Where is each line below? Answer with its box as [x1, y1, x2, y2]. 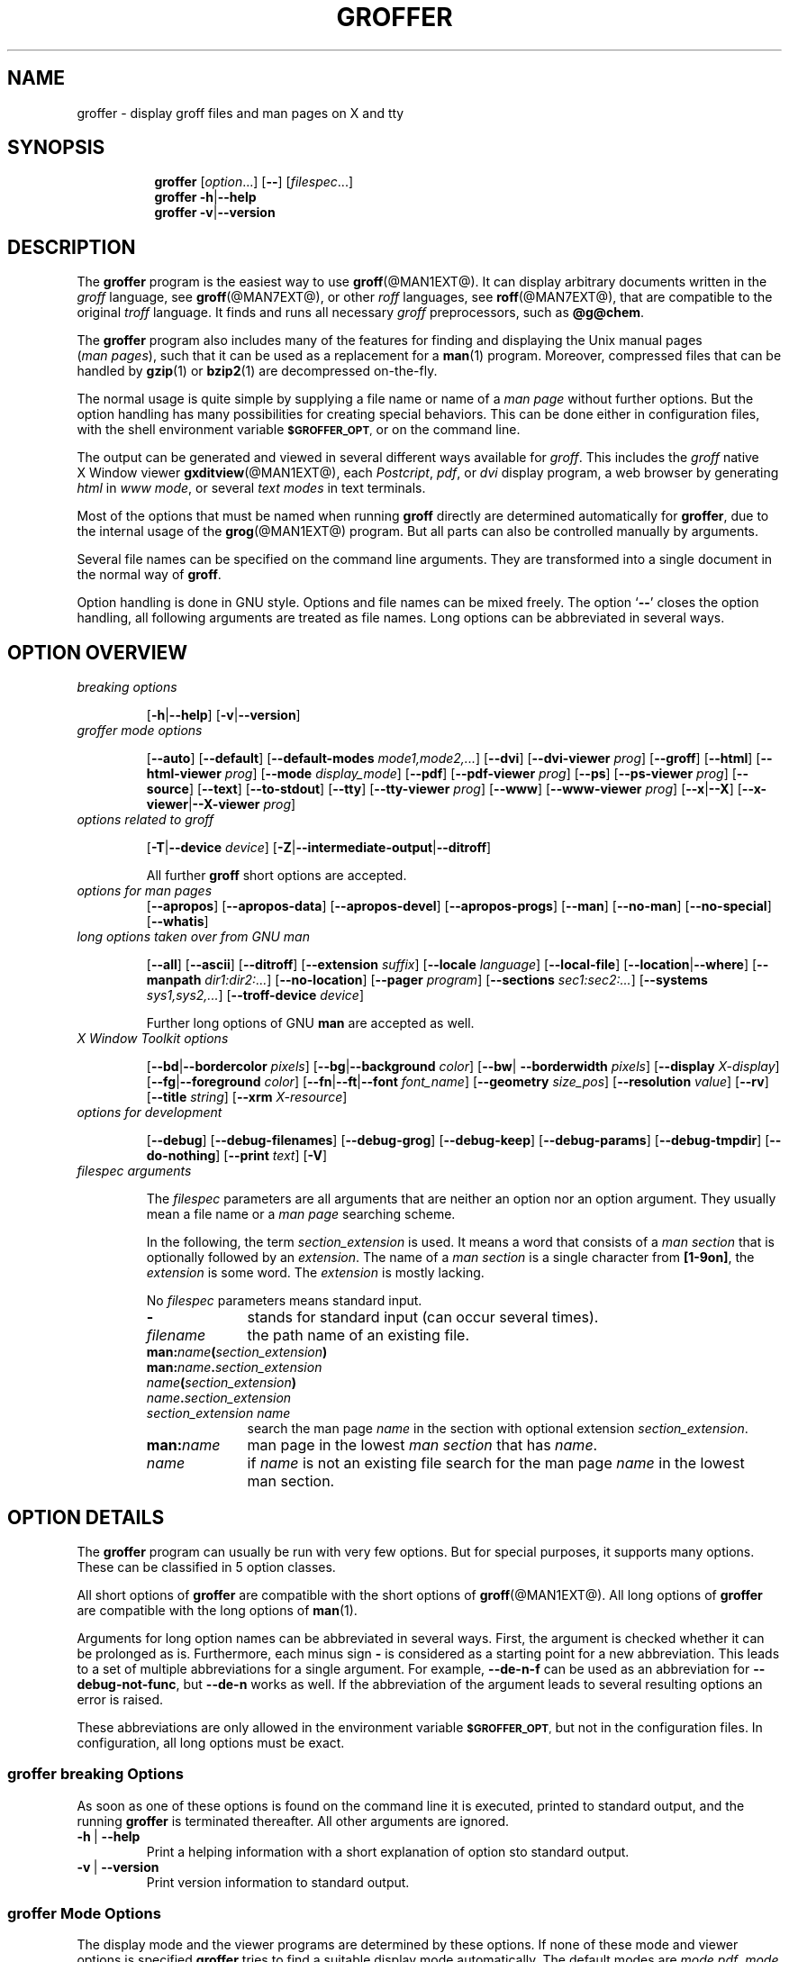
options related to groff [77, 812, 214, 828]
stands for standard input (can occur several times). [247, 1308, 599, 1327]
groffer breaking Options [7, 1765, 184, 1784]
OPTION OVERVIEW [7, 640, 188, 664]
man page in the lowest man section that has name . [247, 1436, 598, 1455]
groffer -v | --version [154, 204, 276, 221]
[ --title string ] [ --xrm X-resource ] [146, 1089, 348, 1105]
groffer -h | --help [154, 189, 257, 205]
